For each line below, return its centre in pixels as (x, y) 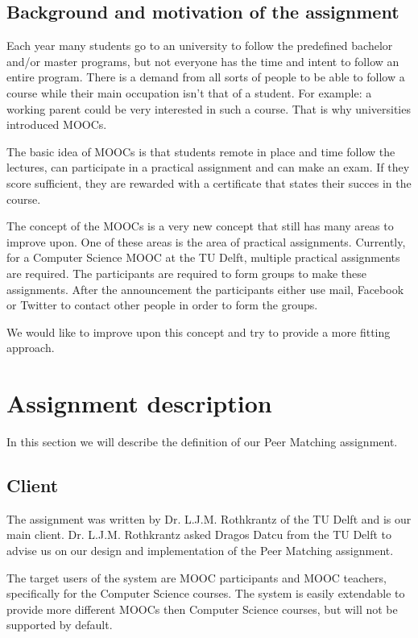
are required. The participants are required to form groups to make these (187, 273)
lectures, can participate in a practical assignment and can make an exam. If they (208, 167)
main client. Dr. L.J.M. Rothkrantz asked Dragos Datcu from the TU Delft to (199, 534)
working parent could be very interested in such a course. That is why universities (209, 108)
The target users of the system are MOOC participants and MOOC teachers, (197, 577)
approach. (31, 348)
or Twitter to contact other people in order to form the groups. (162, 305)
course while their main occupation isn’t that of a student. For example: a (189, 92)
